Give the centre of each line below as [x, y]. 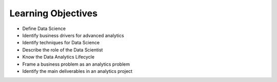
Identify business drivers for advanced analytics [73, 35]
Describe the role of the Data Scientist [63, 50]
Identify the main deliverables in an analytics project [77, 71]
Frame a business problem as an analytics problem [76, 64]
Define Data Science [44, 29]
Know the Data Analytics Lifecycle [58, 57]
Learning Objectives [53, 13]
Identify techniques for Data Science [61, 43]
